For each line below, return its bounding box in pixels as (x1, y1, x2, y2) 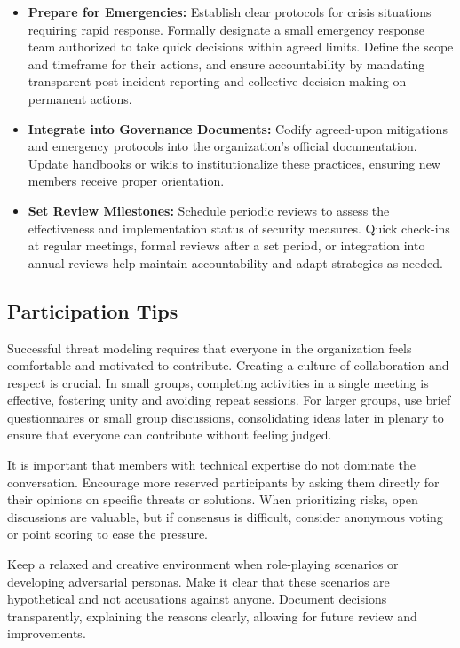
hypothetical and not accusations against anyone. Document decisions (7, 589, 387, 608)
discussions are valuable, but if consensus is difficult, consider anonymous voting (7, 507, 443, 526)
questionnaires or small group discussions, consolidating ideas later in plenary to (7, 407, 444, 426)
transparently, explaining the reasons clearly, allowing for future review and (7, 606, 417, 625)
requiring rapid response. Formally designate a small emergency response (28, 20, 425, 38)
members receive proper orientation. (28, 171, 225, 190)
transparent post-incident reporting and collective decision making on (28, 72, 407, 91)
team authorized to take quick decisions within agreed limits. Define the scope (28, 37, 454, 56)
